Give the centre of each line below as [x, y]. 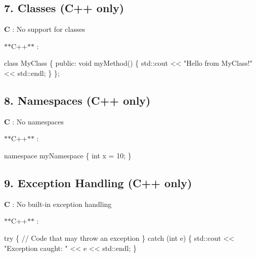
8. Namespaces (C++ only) [77, 100]
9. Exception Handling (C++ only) [98, 182]
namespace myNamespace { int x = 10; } [68, 155]
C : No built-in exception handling [58, 204]
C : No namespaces [34, 121]
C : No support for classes [45, 29]
